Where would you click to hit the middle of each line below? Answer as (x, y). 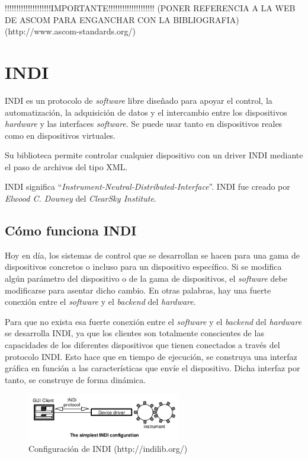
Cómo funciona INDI (71, 230)
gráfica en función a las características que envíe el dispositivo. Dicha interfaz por (153, 368)
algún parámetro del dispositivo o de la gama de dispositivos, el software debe (146, 278)
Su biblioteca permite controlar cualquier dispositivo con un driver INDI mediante (154, 155)
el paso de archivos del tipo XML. (66, 166)
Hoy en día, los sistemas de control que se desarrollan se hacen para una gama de (153, 255)
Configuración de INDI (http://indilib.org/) (108, 449)
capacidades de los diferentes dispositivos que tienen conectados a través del (142, 345)
